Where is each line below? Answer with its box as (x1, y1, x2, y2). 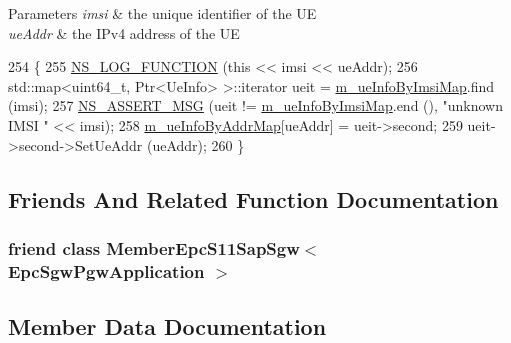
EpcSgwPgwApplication (8, 258, 205, 283)
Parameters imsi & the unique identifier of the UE (8, 3, 317, 23)
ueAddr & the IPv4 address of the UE (8, 22, 240, 43)
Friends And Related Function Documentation (8, 183, 499, 214)
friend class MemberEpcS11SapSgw (8, 235, 300, 260)
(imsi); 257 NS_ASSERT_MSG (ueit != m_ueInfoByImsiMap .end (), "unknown (8, 95, 504, 116)
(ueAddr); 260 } (146, 134, 245, 155)
